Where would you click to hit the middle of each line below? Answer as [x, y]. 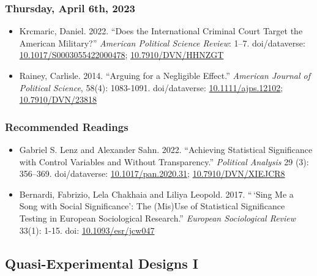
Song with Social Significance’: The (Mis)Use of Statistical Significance [152, 206]
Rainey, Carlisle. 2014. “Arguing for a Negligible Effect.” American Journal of [165, 75]
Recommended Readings [67, 126]
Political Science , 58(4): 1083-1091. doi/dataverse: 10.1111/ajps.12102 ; [151, 87]
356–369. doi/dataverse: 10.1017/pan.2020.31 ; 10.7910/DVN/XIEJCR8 [152, 173]
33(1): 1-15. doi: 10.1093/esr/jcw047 [87, 230]
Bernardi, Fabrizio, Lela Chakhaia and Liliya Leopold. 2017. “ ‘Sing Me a [156, 194]
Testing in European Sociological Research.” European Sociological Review [158, 218]
